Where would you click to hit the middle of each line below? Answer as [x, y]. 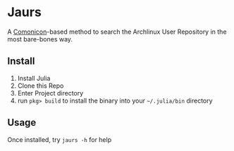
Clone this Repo [41, 86]
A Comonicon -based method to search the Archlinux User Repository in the [117, 32]
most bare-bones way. [40, 39]
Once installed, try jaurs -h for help [59, 139]
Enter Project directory [50, 93]
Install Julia [34, 78]
